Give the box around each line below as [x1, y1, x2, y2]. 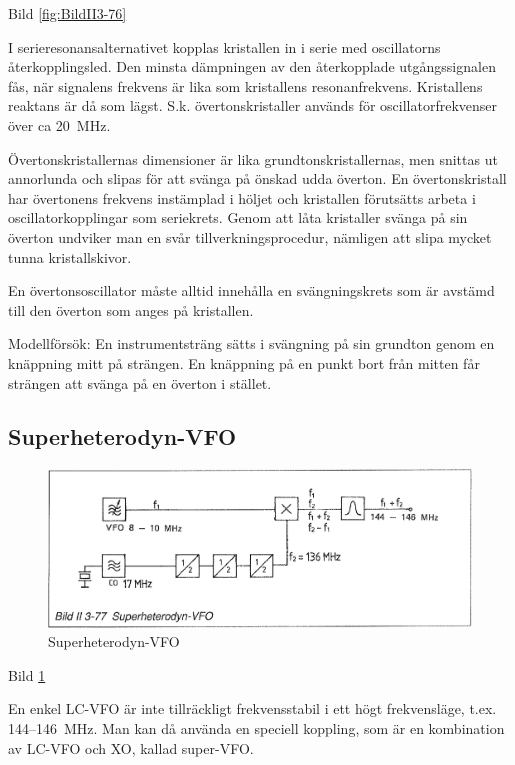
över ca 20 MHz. [8, 114, 111, 135]
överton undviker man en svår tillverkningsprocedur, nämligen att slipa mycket [8, 226, 492, 247]
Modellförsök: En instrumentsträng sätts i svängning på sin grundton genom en [8, 333, 495, 354]
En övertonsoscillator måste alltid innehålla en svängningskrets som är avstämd [8, 280, 495, 301]
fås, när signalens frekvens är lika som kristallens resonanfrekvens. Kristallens [8, 75, 483, 96]
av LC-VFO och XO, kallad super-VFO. [8, 737, 254, 758]
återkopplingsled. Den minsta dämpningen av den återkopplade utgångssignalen [8, 56, 496, 77]
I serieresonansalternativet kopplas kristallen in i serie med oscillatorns [8, 36, 441, 57]
